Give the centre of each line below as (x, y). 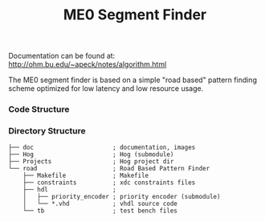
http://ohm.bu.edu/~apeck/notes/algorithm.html (88, 64)
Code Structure (39, 109)
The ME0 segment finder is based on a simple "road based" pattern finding (132, 80)
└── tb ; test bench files (100, 211)
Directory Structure (47, 131)
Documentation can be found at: (62, 56)
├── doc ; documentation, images (102, 148)
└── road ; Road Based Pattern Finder (109, 169)
